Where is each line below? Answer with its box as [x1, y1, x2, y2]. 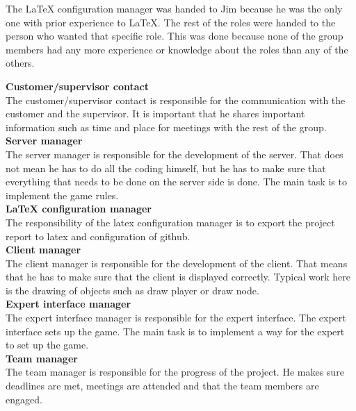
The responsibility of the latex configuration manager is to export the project [6, 215, 335, 229]
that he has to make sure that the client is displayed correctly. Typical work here [6, 269, 350, 284]
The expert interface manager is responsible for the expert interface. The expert [6, 310, 346, 325]
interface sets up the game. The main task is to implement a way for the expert [6, 324, 345, 338]
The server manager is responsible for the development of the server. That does [6, 146, 343, 161]
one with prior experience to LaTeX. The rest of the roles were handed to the [6, 15, 336, 29]
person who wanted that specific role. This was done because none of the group [6, 28, 343, 43]
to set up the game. [6, 337, 89, 352]
